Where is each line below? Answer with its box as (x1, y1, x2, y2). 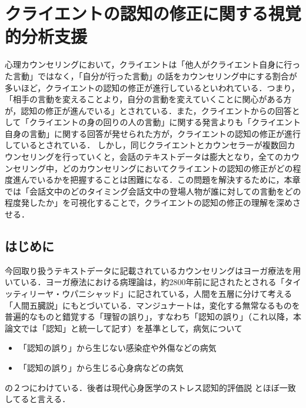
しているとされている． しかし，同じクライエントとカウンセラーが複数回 (5, 139, 287, 151)
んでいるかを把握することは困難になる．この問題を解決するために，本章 (21, 173, 301, 186)
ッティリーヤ (5, 287, 54, 300)
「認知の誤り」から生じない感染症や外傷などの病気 (18, 342, 217, 354)
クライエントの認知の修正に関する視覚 (5, 1, 301, 25)
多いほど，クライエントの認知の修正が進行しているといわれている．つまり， (5, 81, 300, 93)
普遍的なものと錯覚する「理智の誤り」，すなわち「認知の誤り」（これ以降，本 (5, 310, 301, 323)
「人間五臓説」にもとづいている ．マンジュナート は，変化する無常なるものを (5, 299, 300, 311)
